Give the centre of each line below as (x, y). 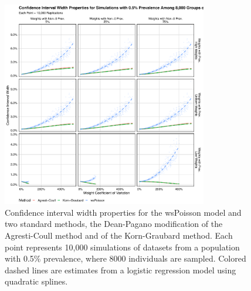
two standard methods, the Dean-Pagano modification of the (114, 224)
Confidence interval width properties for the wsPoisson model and (123, 212)
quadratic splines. (36, 281)
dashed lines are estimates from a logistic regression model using (121, 270)
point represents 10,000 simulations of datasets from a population (122, 247)
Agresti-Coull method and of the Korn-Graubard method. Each (119, 235)
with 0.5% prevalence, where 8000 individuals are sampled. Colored (126, 258)
